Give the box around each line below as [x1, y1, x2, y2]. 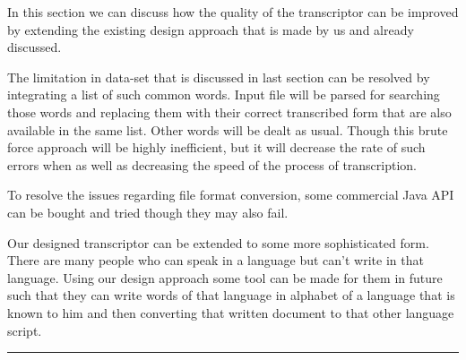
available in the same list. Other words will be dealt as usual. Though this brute [7, 120, 448, 139]
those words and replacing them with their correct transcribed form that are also [7, 102, 452, 121]
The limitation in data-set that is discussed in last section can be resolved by [7, 67, 430, 86]
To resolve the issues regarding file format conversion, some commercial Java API [7, 185, 454, 204]
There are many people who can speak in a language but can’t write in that [7, 251, 424, 270]
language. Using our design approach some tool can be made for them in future [7, 268, 443, 287]
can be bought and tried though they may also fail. [7, 202, 289, 221]
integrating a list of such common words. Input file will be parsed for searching [7, 85, 440, 104]
